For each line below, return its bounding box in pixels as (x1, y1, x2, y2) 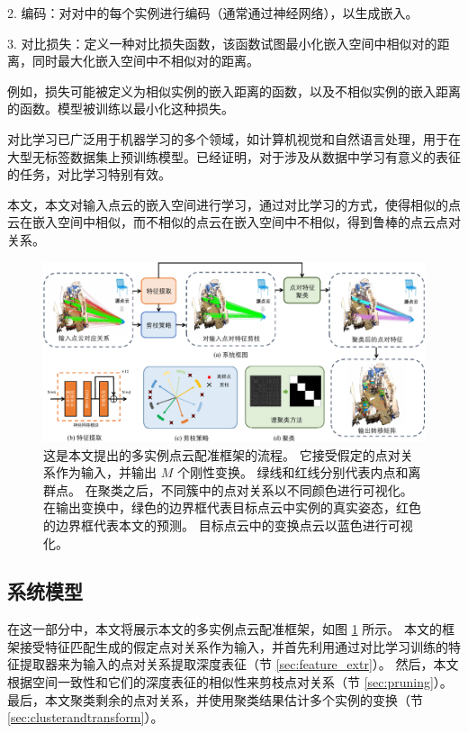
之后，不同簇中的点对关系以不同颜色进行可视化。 (122, 480, 413, 499)
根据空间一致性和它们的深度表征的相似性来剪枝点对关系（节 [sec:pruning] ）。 (7, 673, 453, 692)
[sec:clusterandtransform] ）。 (7, 708, 164, 727)
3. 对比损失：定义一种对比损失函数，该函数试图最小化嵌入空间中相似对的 (7, 33, 437, 52)
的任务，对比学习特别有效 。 (7, 165, 171, 184)
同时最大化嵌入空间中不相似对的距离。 (31, 51, 259, 70)
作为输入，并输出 (55, 463, 157, 482)
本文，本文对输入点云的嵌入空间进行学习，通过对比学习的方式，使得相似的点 (7, 195, 461, 213)
